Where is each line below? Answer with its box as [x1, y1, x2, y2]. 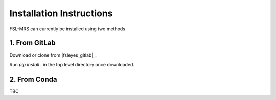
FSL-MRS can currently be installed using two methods [9, 26, 125, 32]
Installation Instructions [9, 8, 113, 19]
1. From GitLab [9, 39, 56, 47]
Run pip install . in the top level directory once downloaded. [9, 61, 135, 67]
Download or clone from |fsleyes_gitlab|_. [9, 52, 97, 58]
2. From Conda [9, 74, 57, 84]
